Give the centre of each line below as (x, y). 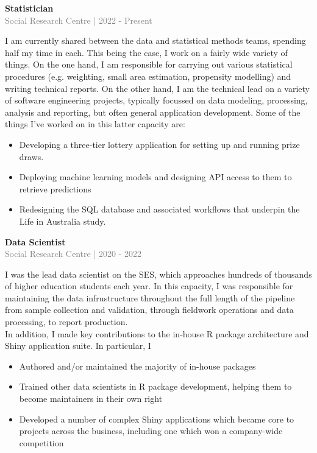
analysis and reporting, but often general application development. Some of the (153, 112)
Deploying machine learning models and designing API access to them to (155, 177)
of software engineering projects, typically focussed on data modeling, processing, (156, 100)
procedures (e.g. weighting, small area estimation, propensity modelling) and (148, 76)
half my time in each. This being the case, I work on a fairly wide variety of (146, 52)
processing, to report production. (66, 322)
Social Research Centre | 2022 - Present (79, 20)
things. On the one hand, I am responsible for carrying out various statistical (149, 64)
